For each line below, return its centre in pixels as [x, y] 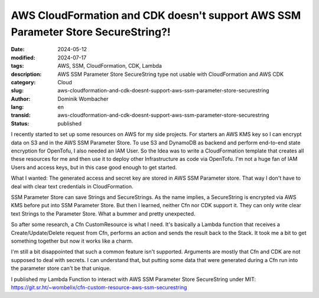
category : [23, 82]
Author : [21, 99]
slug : [17, 91]
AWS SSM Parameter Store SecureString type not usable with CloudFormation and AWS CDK [170, 74]
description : [26, 74]
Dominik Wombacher [83, 99]
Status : [20, 123]
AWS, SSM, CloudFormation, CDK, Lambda [110, 66]
